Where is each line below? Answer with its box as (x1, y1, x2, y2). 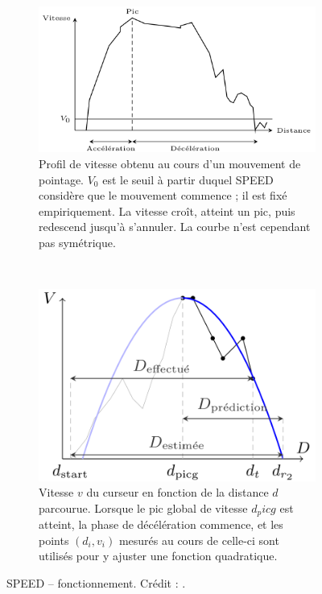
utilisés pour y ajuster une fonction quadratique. (39, 547, 278, 564)
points (39, 531, 69, 548)
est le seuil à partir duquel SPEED (102, 171, 274, 188)
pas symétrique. (39, 233, 116, 250)
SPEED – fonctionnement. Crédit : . (6, 574, 186, 591)
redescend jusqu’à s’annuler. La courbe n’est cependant (39, 218, 311, 235)
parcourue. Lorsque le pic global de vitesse (39, 499, 248, 516)
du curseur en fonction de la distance (86, 484, 269, 501)
